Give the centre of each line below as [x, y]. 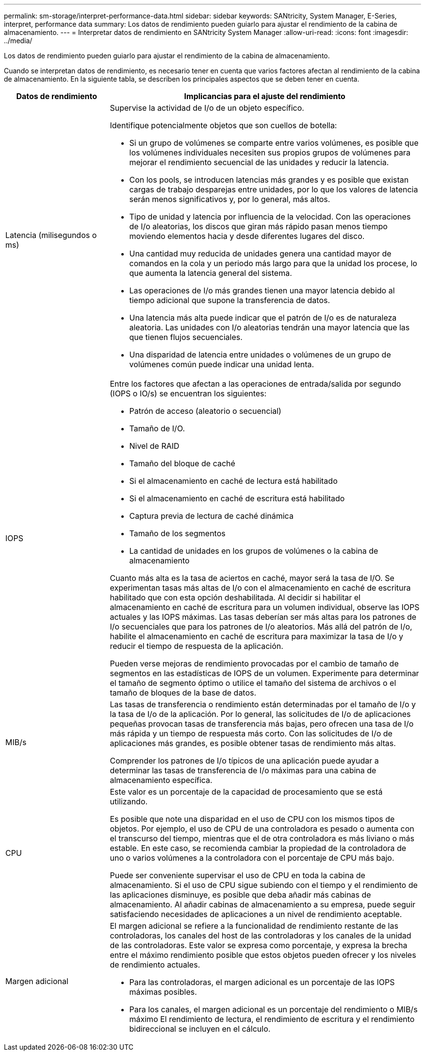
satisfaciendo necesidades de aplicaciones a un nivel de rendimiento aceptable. [256, 914]
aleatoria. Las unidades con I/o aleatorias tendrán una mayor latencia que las [270, 327]
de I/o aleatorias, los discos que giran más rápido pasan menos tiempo [258, 226]
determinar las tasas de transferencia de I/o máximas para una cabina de [243, 770]
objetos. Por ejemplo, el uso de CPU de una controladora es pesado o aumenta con [262, 829]
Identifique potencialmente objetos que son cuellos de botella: [223, 125]
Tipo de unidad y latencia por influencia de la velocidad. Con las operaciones [270, 217]
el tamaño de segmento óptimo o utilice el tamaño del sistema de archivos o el [253, 683]
